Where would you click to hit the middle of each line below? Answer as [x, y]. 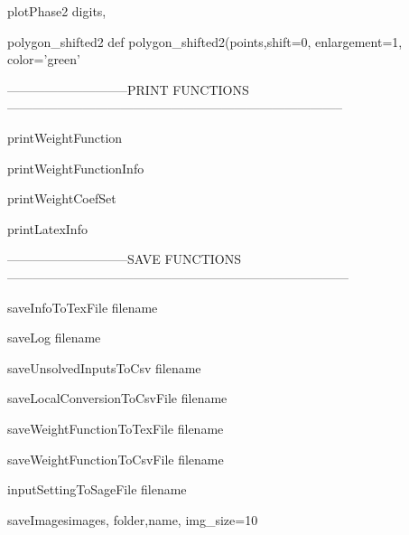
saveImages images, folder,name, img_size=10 [133, 519]
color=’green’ [44, 59]
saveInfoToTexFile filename [83, 307]
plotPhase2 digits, [57, 11]
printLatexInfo [47, 228]
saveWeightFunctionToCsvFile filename [116, 459]
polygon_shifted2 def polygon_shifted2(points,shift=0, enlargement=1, [205, 41]
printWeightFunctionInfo [76, 168]
